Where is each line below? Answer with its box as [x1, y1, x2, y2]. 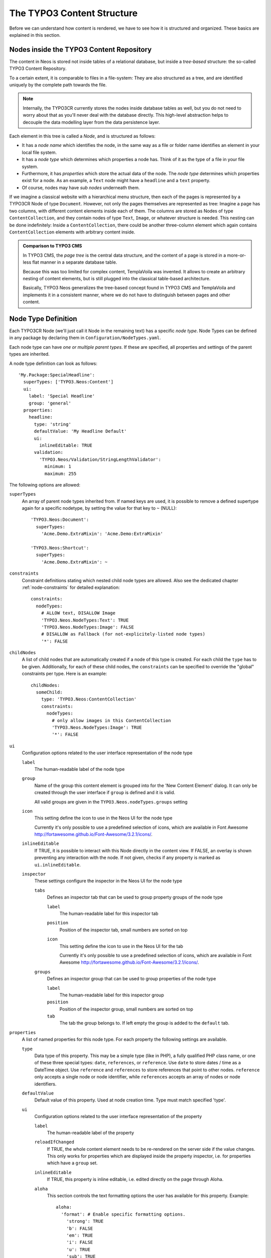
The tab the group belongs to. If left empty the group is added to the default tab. [59, 1020, 229, 1026]
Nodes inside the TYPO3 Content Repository [9, 45, 152, 54]
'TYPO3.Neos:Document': [31, 517, 89, 523]
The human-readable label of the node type [34, 766, 125, 772]
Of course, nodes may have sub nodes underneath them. [22, 184, 140, 191]
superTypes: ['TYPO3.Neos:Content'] [23, 379, 114, 385]
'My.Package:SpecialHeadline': [18, 372, 95, 378]
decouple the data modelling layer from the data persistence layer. [23, 119, 160, 125]
